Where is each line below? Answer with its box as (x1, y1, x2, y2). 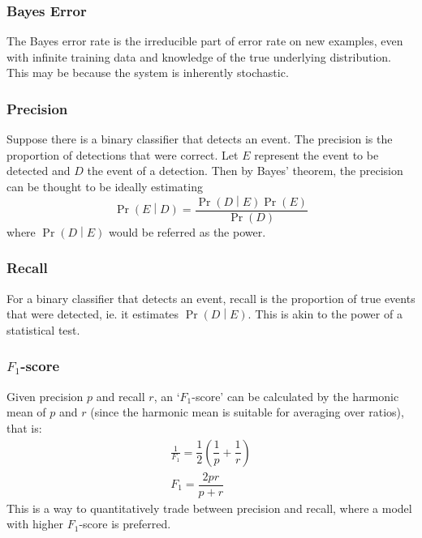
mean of (6, 403, 46, 421)
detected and (6, 162, 71, 179)
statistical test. (6, 321, 80, 338)
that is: (6, 419, 42, 436)
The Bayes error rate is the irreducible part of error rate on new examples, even (6, 32, 403, 49)
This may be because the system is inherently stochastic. (6, 64, 289, 81)
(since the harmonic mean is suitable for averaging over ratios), (90, 403, 404, 421)
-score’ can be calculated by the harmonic (192, 387, 399, 404)
